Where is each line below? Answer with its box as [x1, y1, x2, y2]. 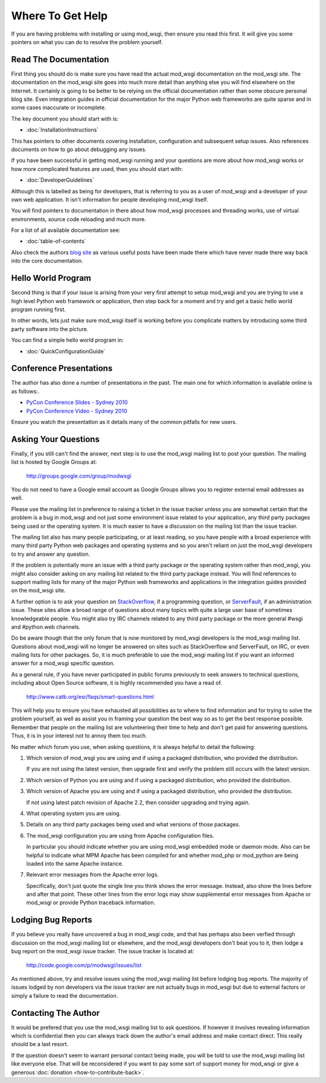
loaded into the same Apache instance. [26, 860, 124, 867]
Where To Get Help [11, 9, 108, 22]
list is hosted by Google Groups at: [11, 458, 97, 466]
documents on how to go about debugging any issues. [11, 146, 147, 153]
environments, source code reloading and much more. [11, 215, 146, 223]
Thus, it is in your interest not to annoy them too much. [11, 732, 147, 739]
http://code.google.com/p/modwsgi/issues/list [26, 961, 142, 969]
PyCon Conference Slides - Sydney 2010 [26, 399, 128, 406]
